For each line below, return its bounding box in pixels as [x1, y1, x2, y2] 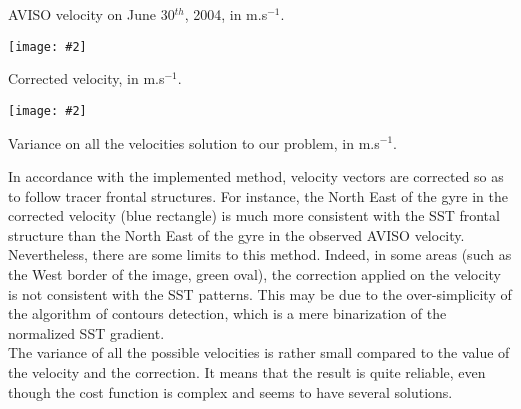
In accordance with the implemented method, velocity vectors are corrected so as [8, 166, 504, 187]
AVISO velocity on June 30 [8, 4, 175, 24]
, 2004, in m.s [184, 4, 268, 24]
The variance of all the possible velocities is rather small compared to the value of [8, 342, 510, 363]
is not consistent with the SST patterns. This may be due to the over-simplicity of [8, 283, 512, 304]
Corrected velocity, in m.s [8, 68, 165, 89]
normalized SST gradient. [8, 322, 165, 343]
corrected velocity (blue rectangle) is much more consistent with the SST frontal [8, 205, 500, 226]
